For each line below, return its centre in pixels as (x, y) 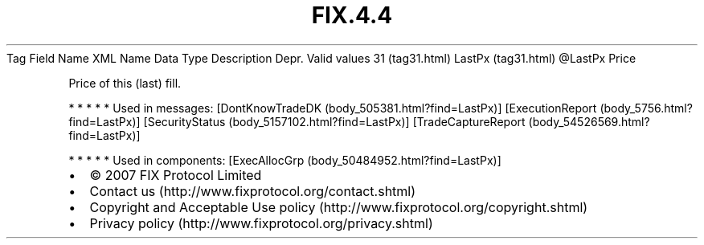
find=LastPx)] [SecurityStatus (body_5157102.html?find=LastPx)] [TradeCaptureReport (297, 121)
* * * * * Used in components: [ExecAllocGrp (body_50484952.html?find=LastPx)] (285, 160)
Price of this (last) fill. (125, 83)
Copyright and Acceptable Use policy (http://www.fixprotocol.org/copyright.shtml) (339, 207)
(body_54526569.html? (589, 121)
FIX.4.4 (352, 15)
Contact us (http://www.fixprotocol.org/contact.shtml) (253, 191)
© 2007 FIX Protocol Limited (176, 175)
